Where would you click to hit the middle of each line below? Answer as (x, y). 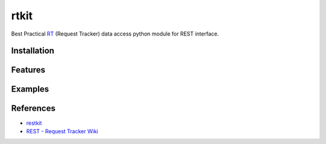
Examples (30, 89)
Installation (33, 51)
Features (28, 70)
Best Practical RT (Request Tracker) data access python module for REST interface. (115, 34)
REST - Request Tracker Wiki (62, 131)
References (33, 108)
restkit (34, 123)
